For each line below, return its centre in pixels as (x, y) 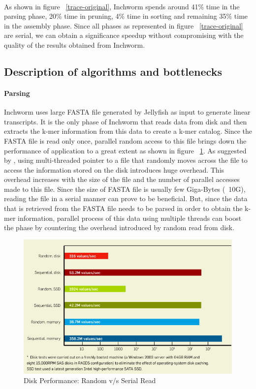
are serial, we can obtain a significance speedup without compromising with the (124, 35)
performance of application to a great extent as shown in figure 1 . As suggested (125, 150)
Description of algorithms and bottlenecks (113, 71)
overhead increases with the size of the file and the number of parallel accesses (122, 179)
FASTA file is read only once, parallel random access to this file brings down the (125, 140)
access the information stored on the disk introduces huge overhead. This (114, 169)
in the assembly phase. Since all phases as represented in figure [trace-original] (124, 25)
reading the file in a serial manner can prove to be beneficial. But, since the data (126, 198)
